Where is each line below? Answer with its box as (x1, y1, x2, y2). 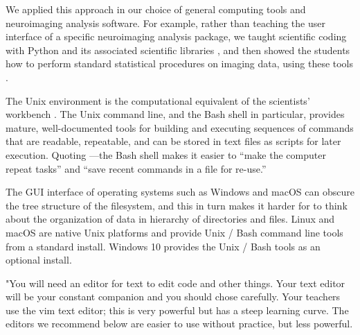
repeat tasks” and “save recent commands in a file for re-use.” (6, 161, 267, 175)
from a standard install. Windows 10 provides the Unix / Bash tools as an (6, 239, 321, 253)
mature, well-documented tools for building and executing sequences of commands (6, 120, 354, 135)
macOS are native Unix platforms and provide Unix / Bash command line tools (6, 225, 343, 239)
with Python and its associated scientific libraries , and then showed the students (6, 42, 350, 57)
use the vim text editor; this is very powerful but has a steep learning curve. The (6, 302, 349, 317)
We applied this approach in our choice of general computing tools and (6, 2, 306, 16)
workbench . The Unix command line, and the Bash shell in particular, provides (6, 107, 345, 121)
